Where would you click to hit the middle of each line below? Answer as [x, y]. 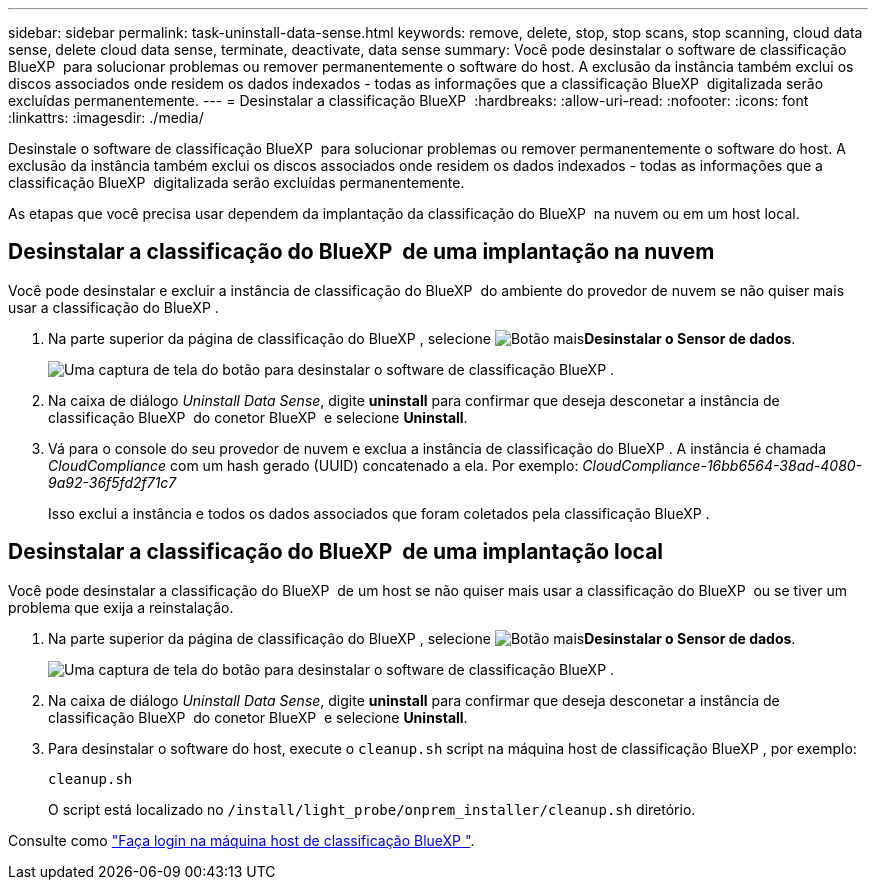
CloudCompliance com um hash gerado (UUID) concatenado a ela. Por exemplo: [313, 465]
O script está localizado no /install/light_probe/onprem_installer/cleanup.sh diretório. [372, 809]
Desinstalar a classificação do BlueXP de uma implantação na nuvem [361, 252]
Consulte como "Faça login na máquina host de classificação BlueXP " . [241, 840]
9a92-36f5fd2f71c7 [112, 482]
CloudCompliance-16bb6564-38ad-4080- [722, 465]
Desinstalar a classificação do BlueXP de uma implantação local [336, 552]
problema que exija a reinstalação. [121, 607]
